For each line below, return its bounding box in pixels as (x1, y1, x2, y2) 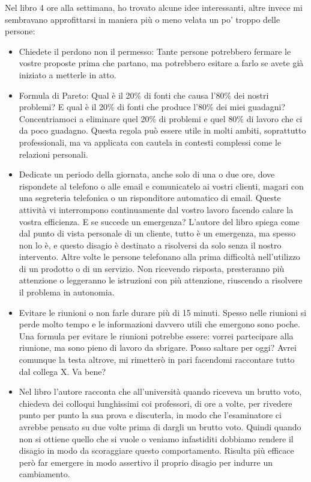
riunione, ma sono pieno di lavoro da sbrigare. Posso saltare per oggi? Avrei (19, 341, 297, 354)
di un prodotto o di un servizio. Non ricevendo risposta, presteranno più (19, 262, 285, 274)
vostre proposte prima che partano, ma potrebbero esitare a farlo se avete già (19, 57, 304, 69)
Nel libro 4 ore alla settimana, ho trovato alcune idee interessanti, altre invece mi (5, 1, 303, 13)
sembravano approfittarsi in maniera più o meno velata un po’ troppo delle (5, 13, 280, 25)
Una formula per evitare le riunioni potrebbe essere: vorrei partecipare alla (19, 329, 294, 342)
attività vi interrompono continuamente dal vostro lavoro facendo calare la (19, 203, 294, 215)
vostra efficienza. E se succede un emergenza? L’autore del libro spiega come (19, 215, 300, 227)
